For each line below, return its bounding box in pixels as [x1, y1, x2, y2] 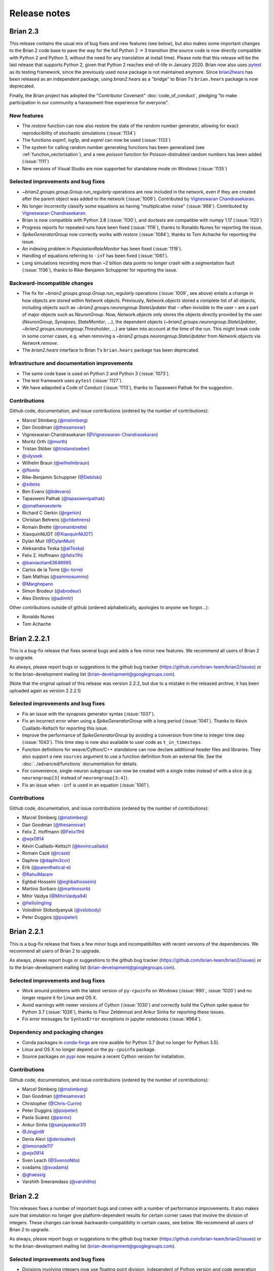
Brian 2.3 [9, 27, 39, 36]
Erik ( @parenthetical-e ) [22, 864, 71, 870]
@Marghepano [22, 581, 53, 587]
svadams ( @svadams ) [22, 1164, 68, 1170]
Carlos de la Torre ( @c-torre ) [22, 567, 83, 573]
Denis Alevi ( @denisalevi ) [22, 1136, 76, 1142]
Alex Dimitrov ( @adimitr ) [22, 595, 74, 601]
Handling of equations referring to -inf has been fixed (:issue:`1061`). [22, 253, 168, 259]
